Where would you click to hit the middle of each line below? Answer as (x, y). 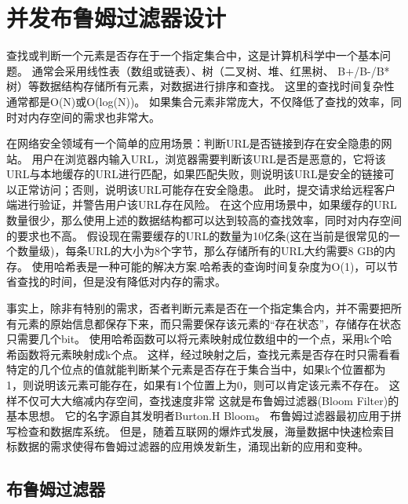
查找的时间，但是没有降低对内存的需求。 (121, 281)
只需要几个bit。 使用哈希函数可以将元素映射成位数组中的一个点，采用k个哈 (199, 339)
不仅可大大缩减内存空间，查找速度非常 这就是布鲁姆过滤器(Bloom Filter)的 (208, 400)
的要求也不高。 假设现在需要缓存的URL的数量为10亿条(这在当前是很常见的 (198, 235)
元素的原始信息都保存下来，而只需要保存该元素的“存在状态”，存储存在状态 (209, 323)
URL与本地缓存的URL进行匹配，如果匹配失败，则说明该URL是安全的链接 (195, 174)
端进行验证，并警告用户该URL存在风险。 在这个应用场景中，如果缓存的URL (202, 205)
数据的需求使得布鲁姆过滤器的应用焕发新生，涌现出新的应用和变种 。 (193, 446)
